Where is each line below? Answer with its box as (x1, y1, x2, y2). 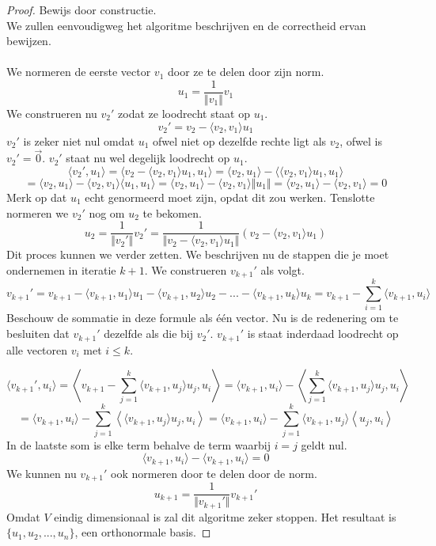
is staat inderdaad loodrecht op (247, 325, 399, 342)
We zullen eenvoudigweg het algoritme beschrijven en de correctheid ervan (6, 17, 366, 33)
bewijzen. (6, 32, 51, 49)
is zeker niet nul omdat (23, 132, 135, 149)
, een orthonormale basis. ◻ (74, 524, 211, 540)
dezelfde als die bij (104, 325, 194, 342)
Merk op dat (6, 189, 67, 206)
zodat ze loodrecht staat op (118, 105, 250, 122)
